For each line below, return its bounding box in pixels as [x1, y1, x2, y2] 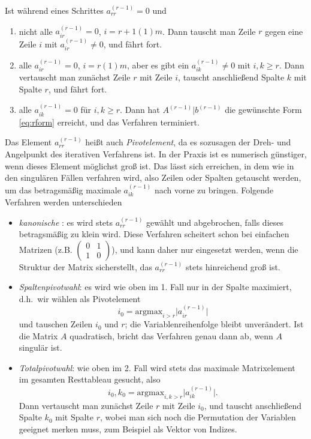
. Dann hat [120, 103, 160, 116]
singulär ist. [19, 341, 62, 354]
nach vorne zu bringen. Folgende [154, 183, 274, 196]
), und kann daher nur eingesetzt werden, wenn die [111, 243, 298, 255]
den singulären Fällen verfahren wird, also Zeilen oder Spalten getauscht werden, [5, 171, 301, 184]
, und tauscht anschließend [204, 399, 302, 411]
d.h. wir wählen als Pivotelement [19, 292, 141, 304]
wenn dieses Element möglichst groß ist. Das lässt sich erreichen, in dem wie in [5, 159, 294, 172]
